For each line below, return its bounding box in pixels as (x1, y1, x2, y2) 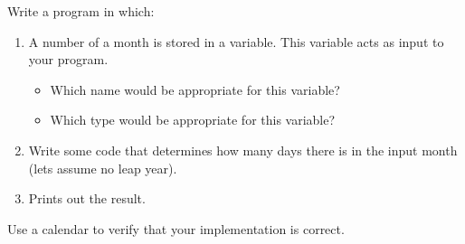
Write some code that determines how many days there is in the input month (28, 140, 458, 159)
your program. (28, 50, 109, 69)
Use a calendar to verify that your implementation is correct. (7, 219, 345, 238)
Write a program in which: (7, 2, 155, 20)
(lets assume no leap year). (28, 158, 177, 177)
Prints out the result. (28, 189, 146, 208)
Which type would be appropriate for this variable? (50, 110, 336, 129)
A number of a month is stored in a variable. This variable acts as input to (28, 32, 444, 51)
